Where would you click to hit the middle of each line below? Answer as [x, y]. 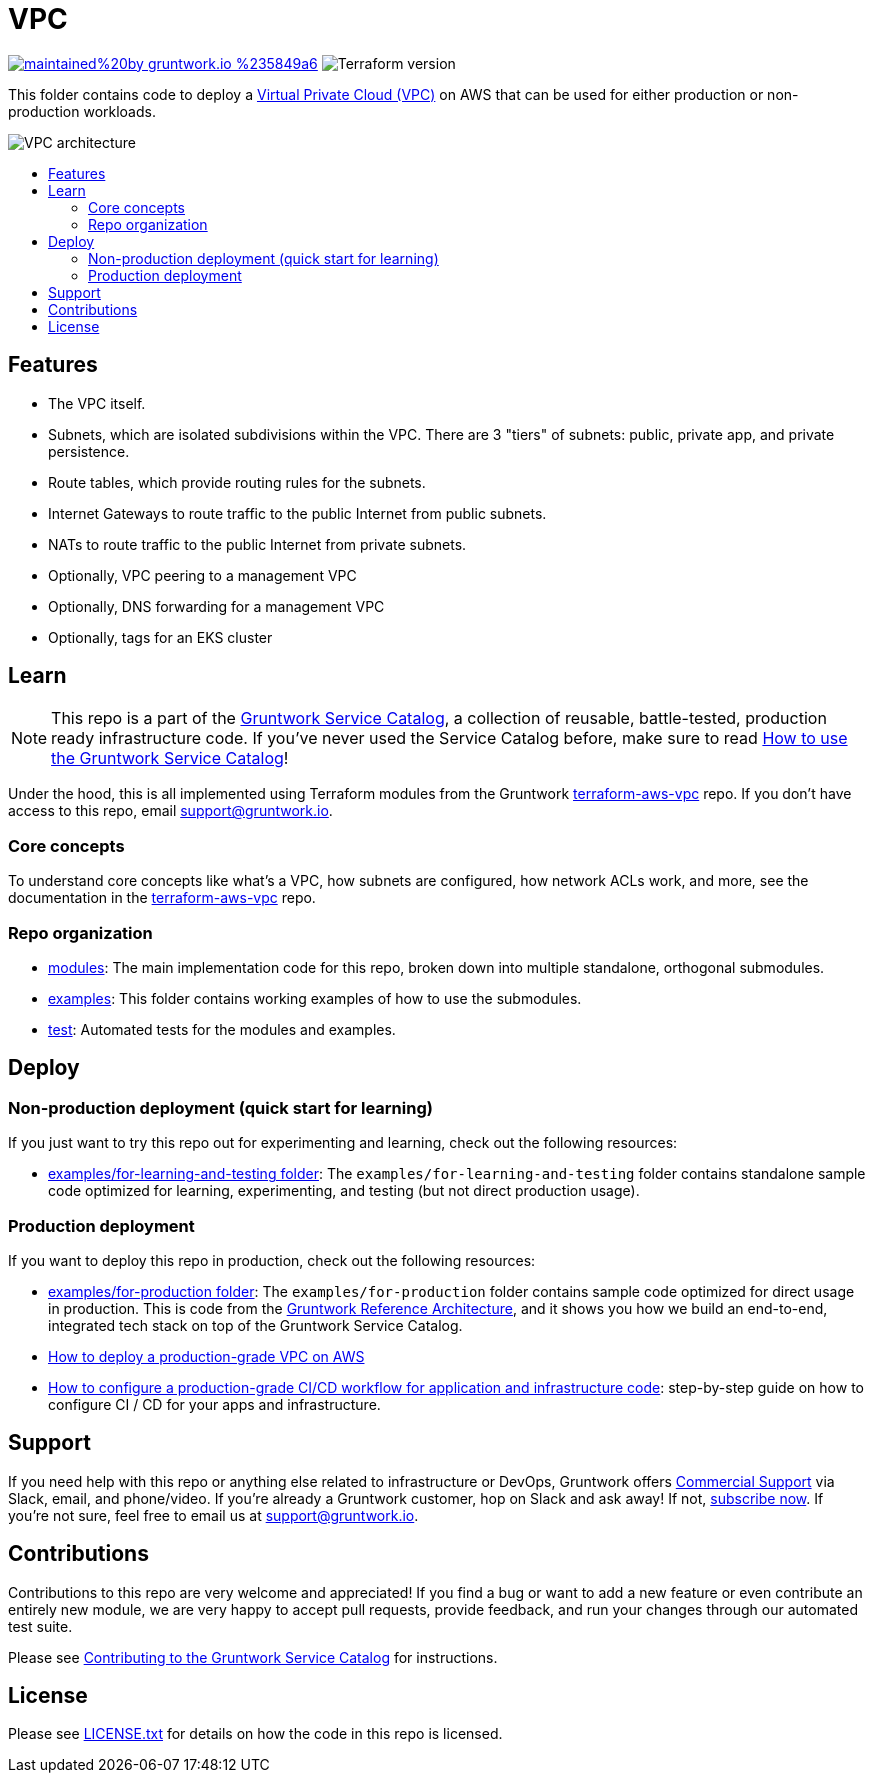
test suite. [40, 1626]
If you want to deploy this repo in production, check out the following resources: [272, 1260]
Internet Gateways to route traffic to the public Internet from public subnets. [297, 513]
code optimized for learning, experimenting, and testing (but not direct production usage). [344, 1191]
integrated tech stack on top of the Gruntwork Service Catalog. [255, 1325]
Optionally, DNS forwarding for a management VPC [216, 606]
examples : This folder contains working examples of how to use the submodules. [315, 998]
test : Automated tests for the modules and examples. [222, 1029]
